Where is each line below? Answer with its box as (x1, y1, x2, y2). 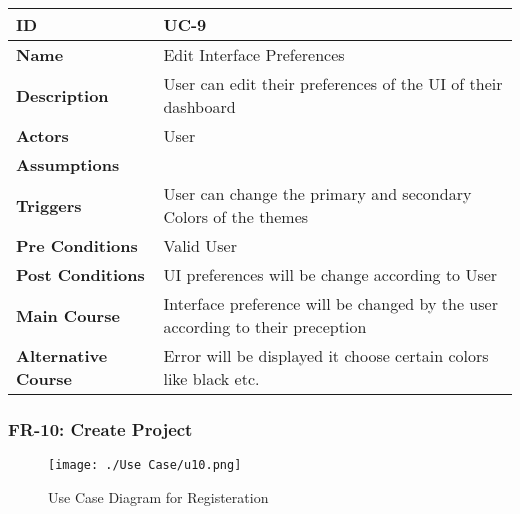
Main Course (16, 303, 120, 327)
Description (16, 83, 109, 107)
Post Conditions (16, 263, 145, 286)
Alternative (16, 344, 108, 367)
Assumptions (16, 153, 120, 176)
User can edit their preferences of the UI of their (163, 72, 503, 95)
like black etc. (163, 367, 260, 390)
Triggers (16, 193, 82, 217)
